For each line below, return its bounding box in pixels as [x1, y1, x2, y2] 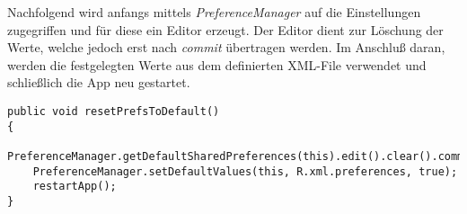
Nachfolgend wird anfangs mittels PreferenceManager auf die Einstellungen [7, 3, 421, 21]
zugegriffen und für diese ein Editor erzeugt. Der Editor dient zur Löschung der [7, 20, 444, 39]
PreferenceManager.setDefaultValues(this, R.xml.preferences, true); [32, 165, 458, 178]
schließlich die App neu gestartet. [7, 73, 190, 92]
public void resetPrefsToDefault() [7, 104, 220, 118]
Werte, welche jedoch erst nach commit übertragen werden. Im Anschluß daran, [7, 38, 445, 57]
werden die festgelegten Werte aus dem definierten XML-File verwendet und [7, 55, 427, 74]
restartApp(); [32, 180, 117, 193]
